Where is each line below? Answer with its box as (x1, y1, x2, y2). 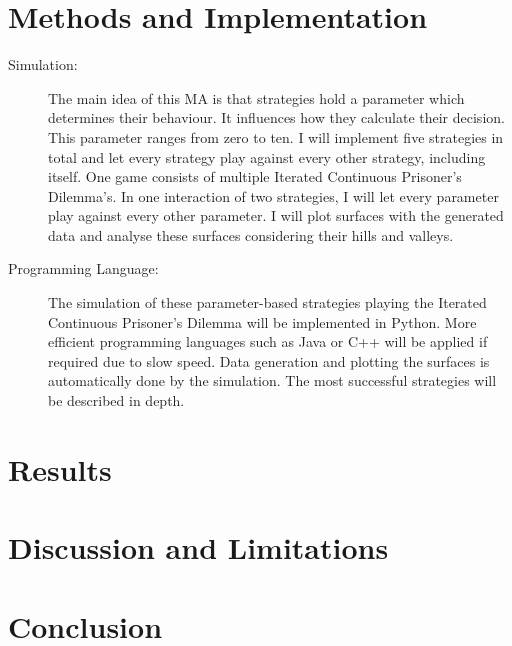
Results (8, 448, 112, 489)
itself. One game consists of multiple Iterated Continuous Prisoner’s (48, 166, 462, 187)
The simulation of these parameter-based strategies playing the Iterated (48, 292, 487, 313)
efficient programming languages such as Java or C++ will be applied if (48, 331, 488, 352)
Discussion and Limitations (8, 527, 389, 568)
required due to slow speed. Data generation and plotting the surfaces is (48, 350, 490, 371)
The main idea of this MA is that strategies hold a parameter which (48, 87, 465, 108)
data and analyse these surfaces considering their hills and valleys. (48, 224, 454, 245)
